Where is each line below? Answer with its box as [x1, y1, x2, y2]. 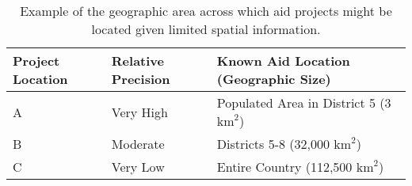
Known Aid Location [216, 51, 350, 70]
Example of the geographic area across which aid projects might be [20, 2, 392, 20]
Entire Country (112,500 [216, 158, 353, 176]
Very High [111, 102, 168, 121]
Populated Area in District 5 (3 [216, 93, 391, 112]
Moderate [111, 135, 165, 153]
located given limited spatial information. [91, 20, 321, 38]
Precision [111, 70, 170, 88]
